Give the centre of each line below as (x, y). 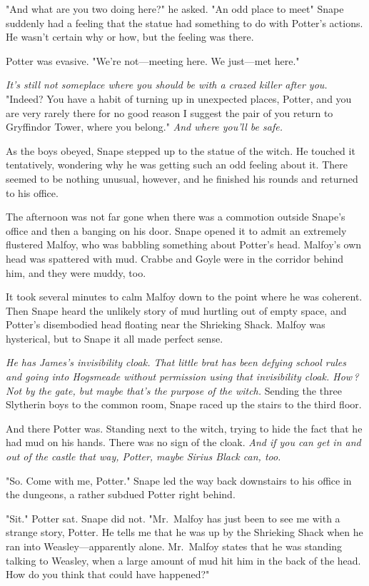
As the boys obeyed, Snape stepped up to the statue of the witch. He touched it (181, 150)
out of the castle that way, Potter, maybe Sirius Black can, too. (143, 456)
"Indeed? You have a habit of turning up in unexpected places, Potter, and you (179, 98)
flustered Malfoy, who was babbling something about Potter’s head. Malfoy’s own (184, 244)
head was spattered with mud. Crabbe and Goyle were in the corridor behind (175, 258)
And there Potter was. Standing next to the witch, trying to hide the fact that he (184, 428)
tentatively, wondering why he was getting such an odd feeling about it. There (177, 165)
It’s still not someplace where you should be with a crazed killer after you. (167, 85)
